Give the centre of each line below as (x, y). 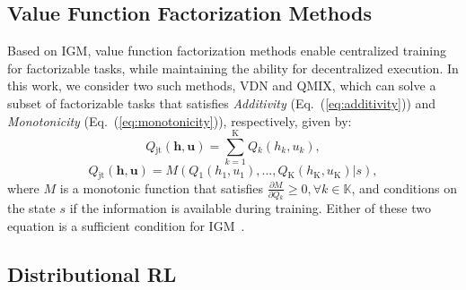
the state (31, 208)
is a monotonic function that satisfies (161, 188)
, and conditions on (404, 188)
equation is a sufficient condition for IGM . (126, 226)
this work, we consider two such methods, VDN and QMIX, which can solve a (222, 85)
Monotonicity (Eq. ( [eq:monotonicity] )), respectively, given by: (180, 120)
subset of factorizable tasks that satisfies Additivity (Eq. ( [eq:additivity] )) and (222, 102)
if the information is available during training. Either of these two (250, 208)
